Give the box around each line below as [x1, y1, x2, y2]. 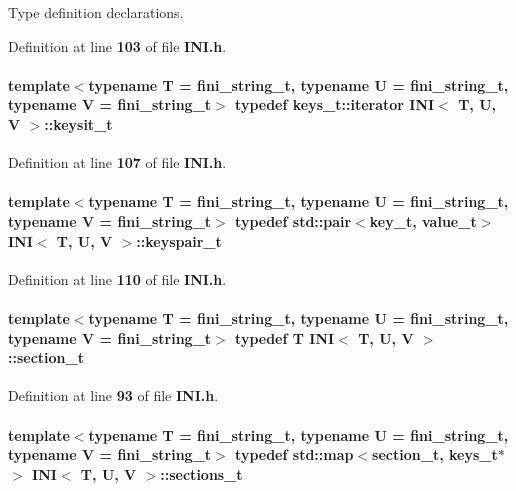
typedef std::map [235, 444, 354, 465]
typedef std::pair [235, 210, 352, 231]
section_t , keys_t [372, 444, 498, 465]
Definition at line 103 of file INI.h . [8, 35, 227, 56]
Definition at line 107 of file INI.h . [8, 152, 227, 173]
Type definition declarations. [8, 2, 184, 22]
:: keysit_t [44, 113, 113, 134]
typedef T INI [235, 327, 335, 348]
